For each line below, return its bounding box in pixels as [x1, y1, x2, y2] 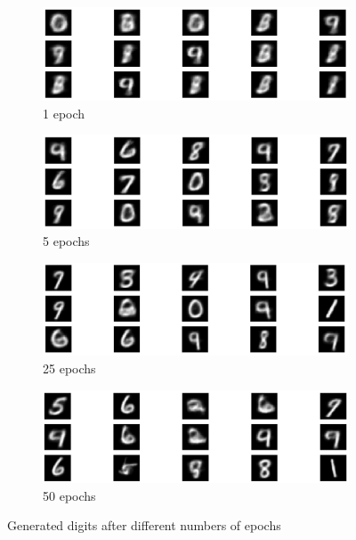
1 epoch [43, 103, 85, 122]
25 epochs [43, 359, 96, 378]
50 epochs [43, 486, 96, 504]
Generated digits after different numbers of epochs [7, 516, 281, 535]
